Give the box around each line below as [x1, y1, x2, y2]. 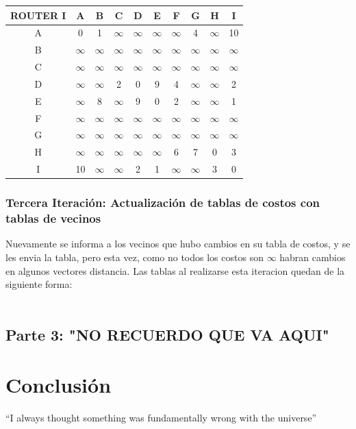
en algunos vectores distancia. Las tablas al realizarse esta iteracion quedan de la [5, 263, 345, 278]
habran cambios [279, 249, 346, 264]
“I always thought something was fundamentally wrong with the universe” [5, 410, 317, 425]
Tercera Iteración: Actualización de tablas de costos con [5, 194, 320, 211]
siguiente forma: [5, 277, 73, 291]
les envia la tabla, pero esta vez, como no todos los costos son [5, 249, 264, 264]
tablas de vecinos [5, 210, 101, 227]
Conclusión [5, 371, 112, 399]
